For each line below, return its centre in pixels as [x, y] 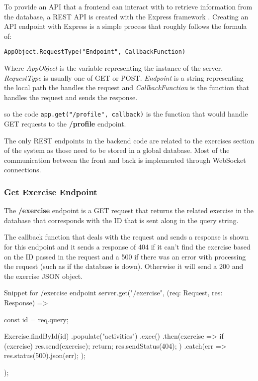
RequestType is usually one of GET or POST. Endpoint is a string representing [124, 77]
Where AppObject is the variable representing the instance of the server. [114, 68]
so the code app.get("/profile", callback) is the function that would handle [126, 114]
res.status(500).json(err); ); [45, 355]
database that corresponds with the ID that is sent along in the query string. [121, 220]
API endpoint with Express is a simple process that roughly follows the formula [126, 26]
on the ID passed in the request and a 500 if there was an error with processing [125, 256]
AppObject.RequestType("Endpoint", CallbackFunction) [95, 52]
